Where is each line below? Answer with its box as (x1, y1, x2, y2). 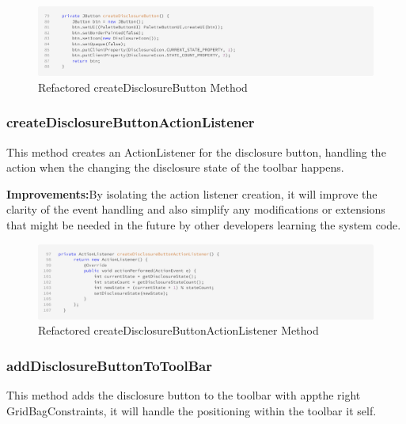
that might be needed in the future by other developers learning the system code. (6, 216, 401, 233)
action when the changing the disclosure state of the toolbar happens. (6, 159, 344, 176)
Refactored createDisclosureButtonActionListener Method (38, 322, 319, 339)
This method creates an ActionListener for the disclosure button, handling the (6, 143, 386, 160)
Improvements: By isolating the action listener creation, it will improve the (6, 185, 378, 202)
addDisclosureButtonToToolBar (6, 355, 212, 375)
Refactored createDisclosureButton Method (38, 78, 248, 95)
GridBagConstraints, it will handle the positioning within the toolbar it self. (6, 402, 377, 418)
